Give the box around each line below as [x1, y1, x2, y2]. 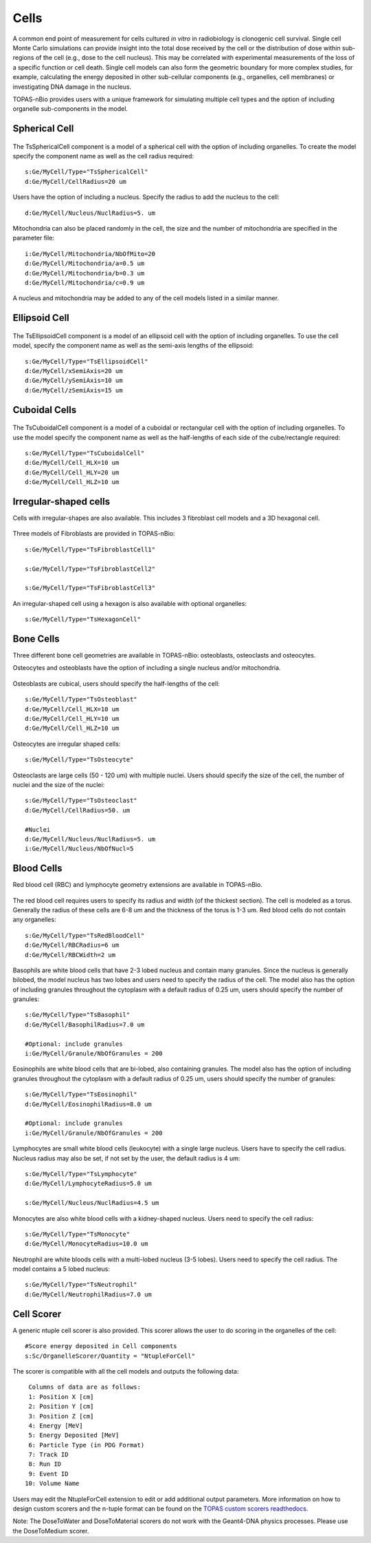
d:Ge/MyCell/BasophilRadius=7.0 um [25, 1020, 145, 1029]
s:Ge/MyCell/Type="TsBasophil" [25, 1011, 131, 1019]
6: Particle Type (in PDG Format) [28, 1441, 145, 1449]
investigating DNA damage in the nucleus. [12, 83, 132, 91]
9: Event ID [28, 1470, 69, 1478]
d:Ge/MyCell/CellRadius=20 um [25, 178, 127, 185]
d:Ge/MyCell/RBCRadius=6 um [25, 941, 120, 949]
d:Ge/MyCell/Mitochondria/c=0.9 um [25, 279, 145, 286]
